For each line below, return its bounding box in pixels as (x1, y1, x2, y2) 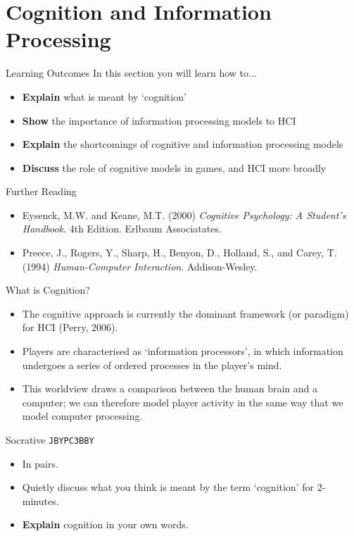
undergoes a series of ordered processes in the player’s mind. (22, 357, 282, 372)
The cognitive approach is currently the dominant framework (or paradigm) (22, 306, 349, 320)
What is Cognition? (6, 282, 90, 297)
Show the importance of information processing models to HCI (22, 113, 296, 127)
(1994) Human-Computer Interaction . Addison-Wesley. (22, 258, 258, 273)
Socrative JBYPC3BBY (6, 432, 94, 447)
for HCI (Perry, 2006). (22, 320, 118, 335)
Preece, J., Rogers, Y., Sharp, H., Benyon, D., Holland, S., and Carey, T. (22, 245, 337, 260)
